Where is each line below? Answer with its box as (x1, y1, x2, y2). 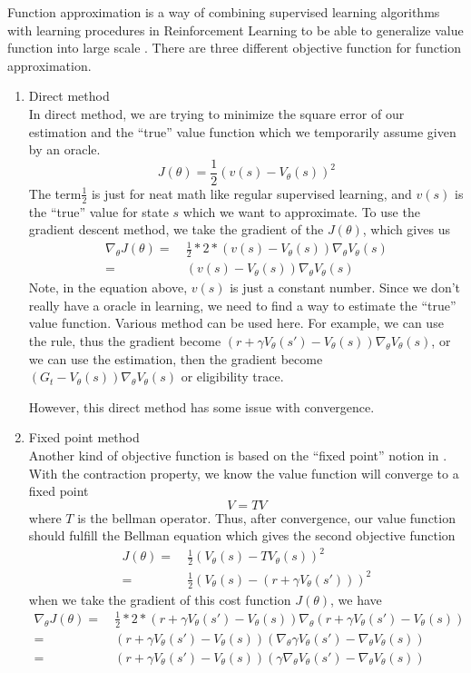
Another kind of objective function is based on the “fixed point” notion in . (28, 445, 447, 464)
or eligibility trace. (181, 367, 284, 386)
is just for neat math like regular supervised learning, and (91, 183, 412, 203)
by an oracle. (28, 140, 101, 159)
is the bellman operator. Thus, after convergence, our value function (77, 508, 456, 527)
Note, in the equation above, (28, 278, 188, 297)
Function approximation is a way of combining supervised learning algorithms (7, 3, 440, 21)
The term (28, 183, 82, 203)
